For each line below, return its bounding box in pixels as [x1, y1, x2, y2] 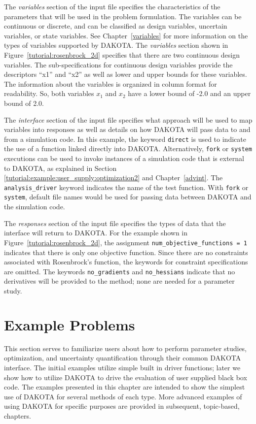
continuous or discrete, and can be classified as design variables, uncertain [4, 21, 227, 31]
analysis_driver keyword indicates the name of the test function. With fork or [4, 182, 249, 192]
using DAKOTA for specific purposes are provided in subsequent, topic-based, [4, 401, 240, 411]
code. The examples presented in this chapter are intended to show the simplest [4, 382, 245, 392]
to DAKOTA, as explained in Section [4, 163, 117, 173]
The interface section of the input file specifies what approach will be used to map [4, 114, 253, 125]
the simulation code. [4, 201, 65, 212]
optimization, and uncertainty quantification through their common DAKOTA [4, 353, 241, 363]
